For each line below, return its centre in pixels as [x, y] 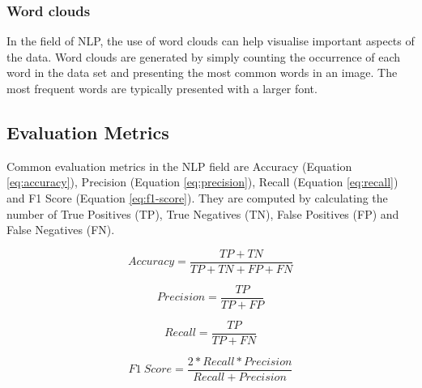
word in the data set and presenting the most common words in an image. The [202, 72]
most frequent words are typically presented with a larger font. [162, 88]
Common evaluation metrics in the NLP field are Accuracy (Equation [179, 166]
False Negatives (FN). [61, 230]
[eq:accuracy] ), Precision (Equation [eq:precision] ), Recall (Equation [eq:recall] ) [202, 182]
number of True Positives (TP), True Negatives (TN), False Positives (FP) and [203, 213]
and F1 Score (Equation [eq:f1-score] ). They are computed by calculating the [197, 197]
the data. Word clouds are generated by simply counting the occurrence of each [204, 56]
